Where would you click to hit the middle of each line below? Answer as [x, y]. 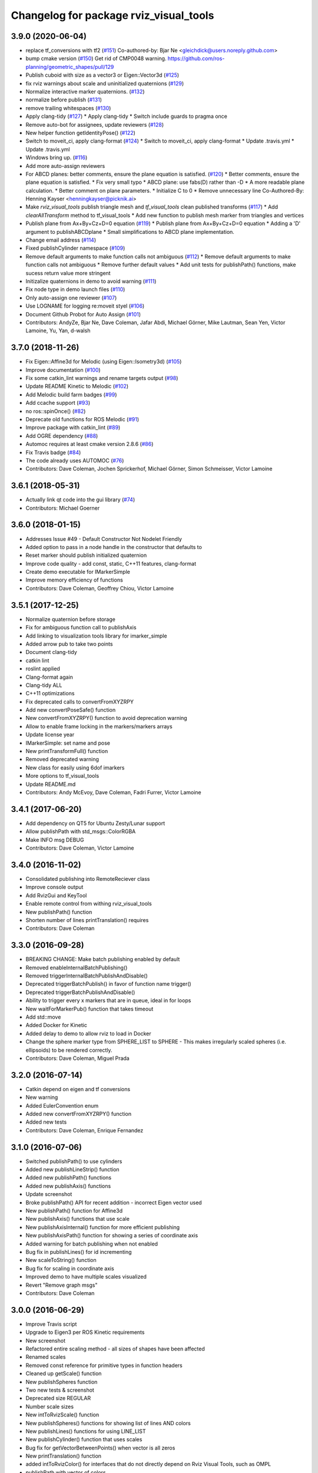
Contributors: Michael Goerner [63, 508]
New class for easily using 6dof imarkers [75, 767]
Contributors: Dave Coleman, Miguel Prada [77, 1058]
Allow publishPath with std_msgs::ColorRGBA [81, 831]
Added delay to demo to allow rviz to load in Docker [88, 1033]
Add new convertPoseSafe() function [71, 710]
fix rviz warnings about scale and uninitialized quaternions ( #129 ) [105, 83]
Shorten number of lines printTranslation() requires [87, 920]
